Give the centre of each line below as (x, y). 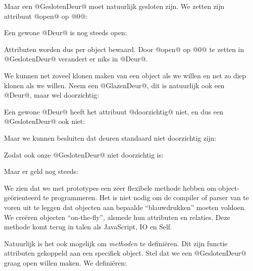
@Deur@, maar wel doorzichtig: (52, 95)
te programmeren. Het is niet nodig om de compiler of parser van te (146, 197)
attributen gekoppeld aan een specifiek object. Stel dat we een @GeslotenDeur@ (125, 253)
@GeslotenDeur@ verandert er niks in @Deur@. (76, 59)
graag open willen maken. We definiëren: (65, 262)
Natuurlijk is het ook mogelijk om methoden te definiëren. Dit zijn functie (116, 243)
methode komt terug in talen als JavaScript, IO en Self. (88, 227)
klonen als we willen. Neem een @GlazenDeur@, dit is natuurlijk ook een (114, 85)
